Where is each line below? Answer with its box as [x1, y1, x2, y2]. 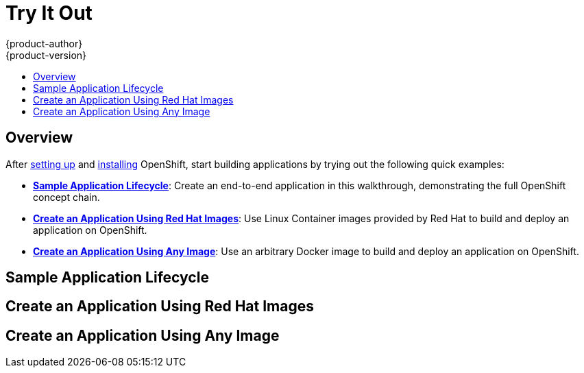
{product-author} [5, 37, 83, 49]
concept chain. [33, 191, 100, 203]
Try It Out [5, 1, 93, 25]
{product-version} [5, 49, 87, 61]
